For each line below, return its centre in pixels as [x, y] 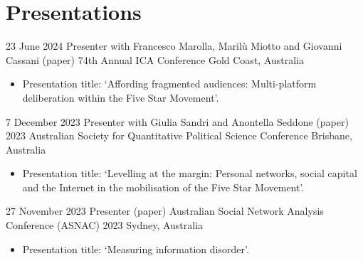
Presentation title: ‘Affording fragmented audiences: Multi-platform [169, 84]
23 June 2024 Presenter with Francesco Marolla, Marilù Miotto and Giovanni [174, 46]
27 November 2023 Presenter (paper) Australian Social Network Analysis [165, 211]
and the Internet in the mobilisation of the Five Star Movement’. [163, 187]
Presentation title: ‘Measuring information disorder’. [136, 249]
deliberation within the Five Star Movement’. [121, 97]
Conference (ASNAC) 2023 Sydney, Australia [105, 225]
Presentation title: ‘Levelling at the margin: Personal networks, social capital [190, 173]
